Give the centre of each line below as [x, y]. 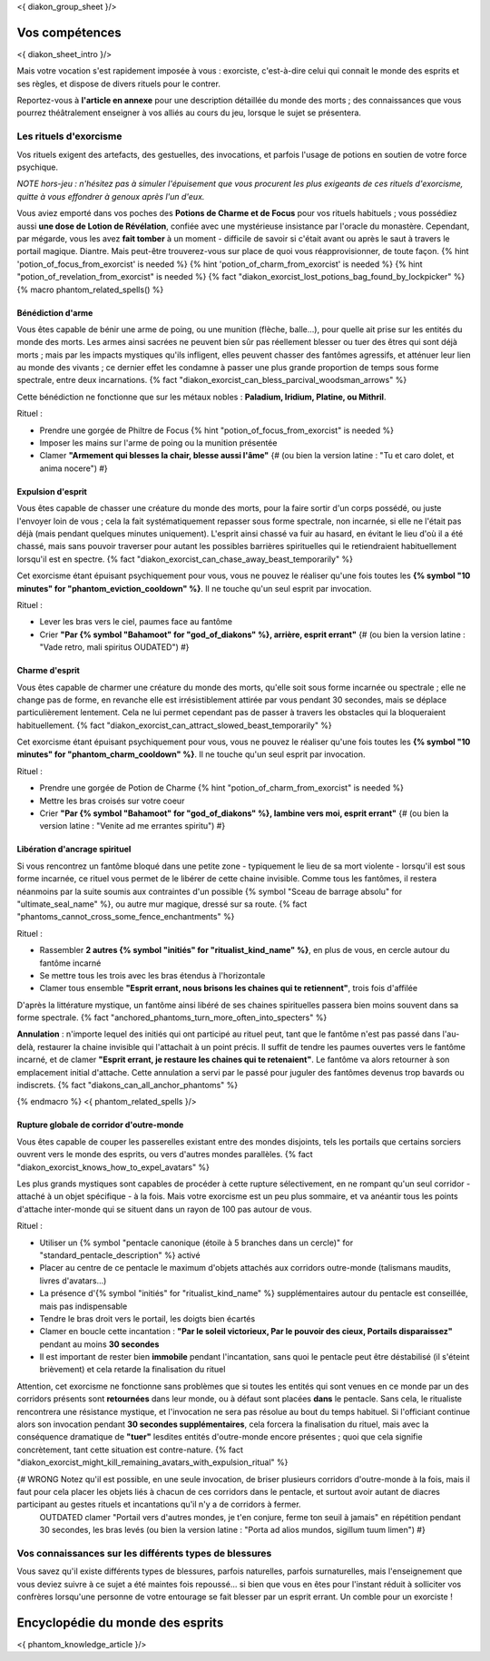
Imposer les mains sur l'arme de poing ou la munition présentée [158, 443]
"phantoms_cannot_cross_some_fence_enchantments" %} [126, 917]
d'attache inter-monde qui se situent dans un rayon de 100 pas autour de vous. [164, 1209]
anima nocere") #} [73, 468]
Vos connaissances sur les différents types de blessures [144, 1553]
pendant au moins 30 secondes [99, 1344]
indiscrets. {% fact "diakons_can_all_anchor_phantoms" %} [127, 1086]
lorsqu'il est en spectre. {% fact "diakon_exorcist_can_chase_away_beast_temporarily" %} [185, 559]
